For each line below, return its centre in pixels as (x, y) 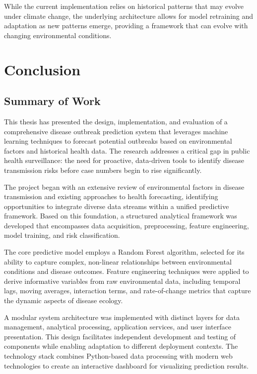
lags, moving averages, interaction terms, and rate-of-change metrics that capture (128, 291)
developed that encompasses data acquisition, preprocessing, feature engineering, (127, 225)
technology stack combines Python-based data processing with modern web (118, 356)
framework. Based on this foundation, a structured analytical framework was (121, 216)
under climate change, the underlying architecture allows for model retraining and (129, 16)
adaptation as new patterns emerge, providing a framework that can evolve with (126, 26)
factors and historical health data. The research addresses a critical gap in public (127, 150)
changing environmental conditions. (58, 35)
